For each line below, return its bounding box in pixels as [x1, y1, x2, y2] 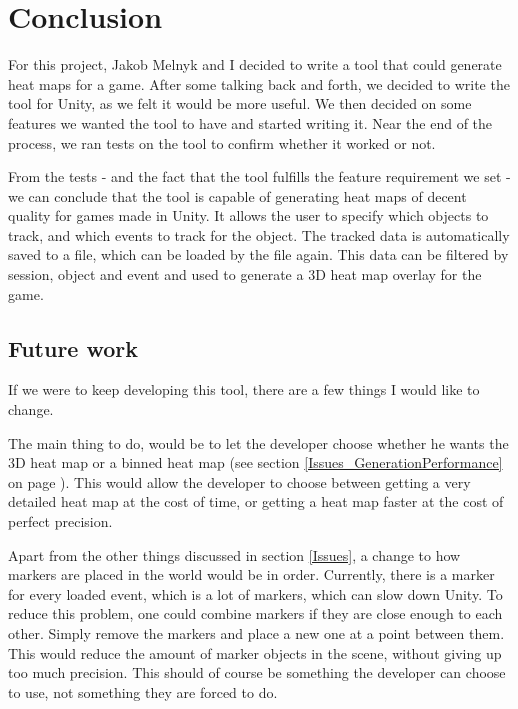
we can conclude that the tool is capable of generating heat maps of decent [8, 185, 467, 206]
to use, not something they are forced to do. [8, 681, 278, 702]
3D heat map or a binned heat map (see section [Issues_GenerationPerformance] [8, 452, 503, 473]
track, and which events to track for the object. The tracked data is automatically [8, 224, 510, 245]
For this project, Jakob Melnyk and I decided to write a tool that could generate [8, 54, 502, 75]
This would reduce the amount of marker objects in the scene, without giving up [8, 642, 502, 663]
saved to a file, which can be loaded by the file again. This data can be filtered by [8, 244, 509, 265]
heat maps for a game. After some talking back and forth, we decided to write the [8, 73, 510, 94]
